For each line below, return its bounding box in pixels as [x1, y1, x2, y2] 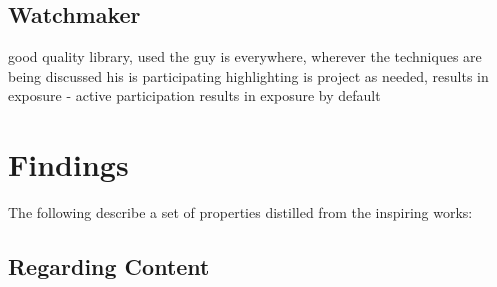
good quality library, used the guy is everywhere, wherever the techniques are [8, 46, 482, 67]
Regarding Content [8, 251, 210, 282]
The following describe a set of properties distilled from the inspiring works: [8, 202, 473, 223]
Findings [8, 144, 129, 185]
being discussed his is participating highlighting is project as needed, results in [8, 65, 489, 86]
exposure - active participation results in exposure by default [8, 85, 381, 106]
